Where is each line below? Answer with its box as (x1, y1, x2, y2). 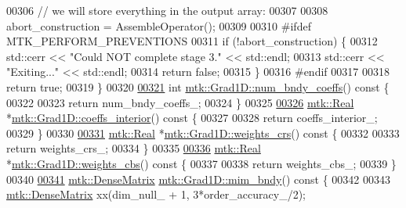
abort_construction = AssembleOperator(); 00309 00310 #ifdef (6, 17, 311, 34)
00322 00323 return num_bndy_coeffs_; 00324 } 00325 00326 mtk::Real (6, 94, 354, 110)
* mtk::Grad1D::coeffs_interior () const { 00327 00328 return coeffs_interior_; (6, 109, 378, 126)
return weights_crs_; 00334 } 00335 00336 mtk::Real (6, 140, 261, 156)
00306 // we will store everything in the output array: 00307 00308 (6, 2, 328, 18)
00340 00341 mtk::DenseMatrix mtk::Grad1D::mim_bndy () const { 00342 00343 (6, 170, 391, 187)
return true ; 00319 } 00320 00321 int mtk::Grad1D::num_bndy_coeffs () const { (6, 78, 390, 95)
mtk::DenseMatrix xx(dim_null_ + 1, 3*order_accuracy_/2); (6, 186, 306, 203)
